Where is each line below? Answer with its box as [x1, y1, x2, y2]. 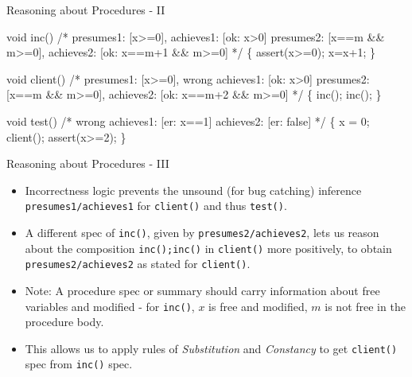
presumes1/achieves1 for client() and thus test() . [25, 197, 287, 214]
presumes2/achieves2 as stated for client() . [25, 255, 251, 272]
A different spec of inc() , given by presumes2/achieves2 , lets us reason [25, 224, 379, 240]
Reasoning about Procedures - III [6, 155, 169, 172]
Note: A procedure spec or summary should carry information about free [25, 282, 380, 298]
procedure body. [25, 313, 104, 330]
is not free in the [325, 297, 406, 314]
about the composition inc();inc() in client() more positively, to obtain [25, 239, 392, 256]
